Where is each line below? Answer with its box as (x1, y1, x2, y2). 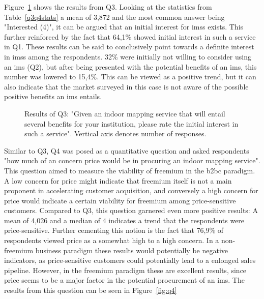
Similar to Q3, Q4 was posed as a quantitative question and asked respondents (4, 145, 249, 156)
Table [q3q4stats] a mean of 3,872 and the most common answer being (4, 11, 225, 22)
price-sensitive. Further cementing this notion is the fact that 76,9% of (4, 225, 224, 235)
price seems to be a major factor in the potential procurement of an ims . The (4, 275, 245, 285)
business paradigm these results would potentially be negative (35, 245, 228, 255)
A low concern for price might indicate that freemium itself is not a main (4, 175, 232, 186)
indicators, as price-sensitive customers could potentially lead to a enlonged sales (4, 255, 256, 265)
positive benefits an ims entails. (4, 91, 102, 102)
